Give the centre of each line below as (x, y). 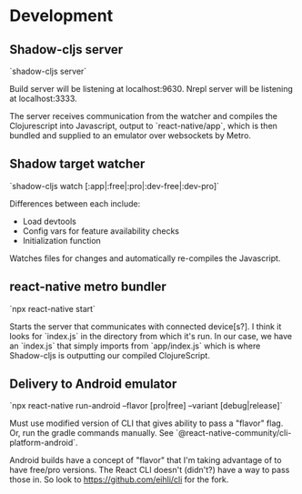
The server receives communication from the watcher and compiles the (144, 116)
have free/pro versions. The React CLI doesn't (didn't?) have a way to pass (150, 470)
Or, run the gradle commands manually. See (92, 433)
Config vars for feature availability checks (101, 231)
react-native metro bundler (88, 287)
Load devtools (50, 221)
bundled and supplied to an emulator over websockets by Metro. (131, 136)
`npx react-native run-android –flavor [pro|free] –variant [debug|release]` (146, 406)
